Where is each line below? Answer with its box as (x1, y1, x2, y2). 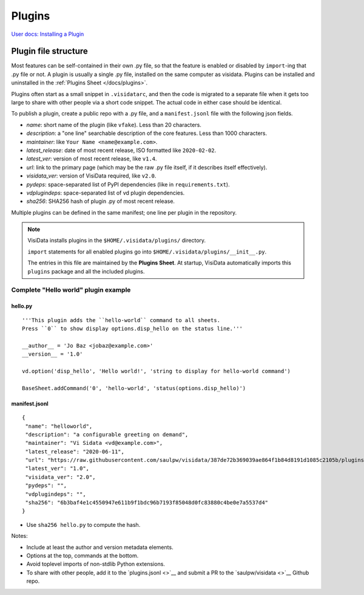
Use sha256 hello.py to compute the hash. (26, 521, 141, 528)
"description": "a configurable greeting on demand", (25, 431, 189, 438)
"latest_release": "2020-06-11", (25, 448, 124, 455)
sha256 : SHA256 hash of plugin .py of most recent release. (26, 198, 175, 205)
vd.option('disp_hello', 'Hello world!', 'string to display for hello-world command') (22, 368, 291, 374)
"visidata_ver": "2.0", (25, 473, 96, 480)
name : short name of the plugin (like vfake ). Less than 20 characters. (26, 121, 201, 128)
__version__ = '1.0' (22, 351, 83, 358)
